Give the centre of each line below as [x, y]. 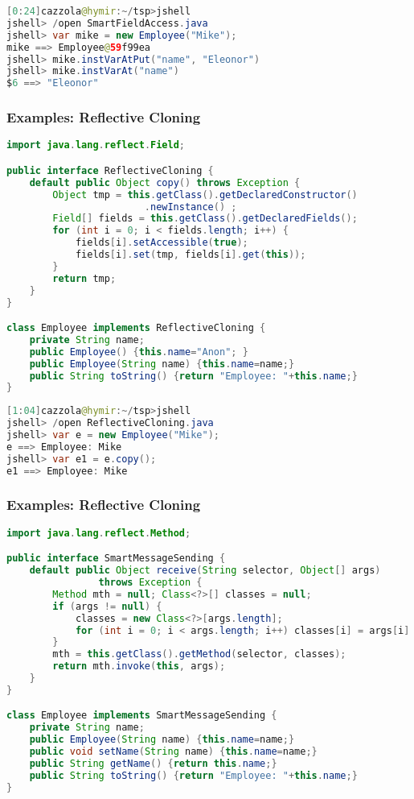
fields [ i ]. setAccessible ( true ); [162, 243]
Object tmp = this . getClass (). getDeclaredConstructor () [205, 195]
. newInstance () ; [191, 207]
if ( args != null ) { [107, 606]
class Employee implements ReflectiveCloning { [136, 328]
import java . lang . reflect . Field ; [96, 145]
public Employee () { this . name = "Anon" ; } [139, 352]
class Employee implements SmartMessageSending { [142, 716]
